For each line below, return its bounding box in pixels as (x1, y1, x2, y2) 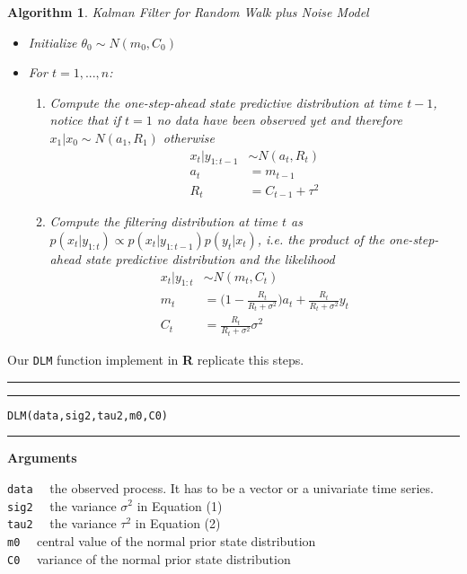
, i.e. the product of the (257, 230, 384, 249)
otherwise (163, 128, 215, 146)
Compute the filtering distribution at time (49, 212, 278, 231)
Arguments (7, 448, 77, 467)
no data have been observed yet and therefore (156, 110, 402, 129)
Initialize (28, 32, 77, 51)
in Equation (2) (135, 514, 221, 533)
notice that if (49, 110, 120, 129)
